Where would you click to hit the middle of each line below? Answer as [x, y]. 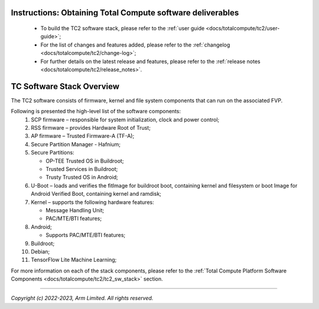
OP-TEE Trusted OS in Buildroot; [85, 161]
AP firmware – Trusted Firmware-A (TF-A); [83, 136]
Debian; [40, 251]
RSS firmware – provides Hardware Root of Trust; [91, 128]
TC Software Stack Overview [65, 86]
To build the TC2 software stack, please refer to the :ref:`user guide [123, 28]
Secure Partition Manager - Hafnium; [76, 144]
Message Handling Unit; [75, 210]
